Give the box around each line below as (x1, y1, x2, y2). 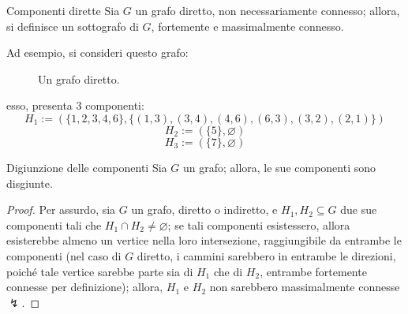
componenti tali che (6, 216, 102, 233)
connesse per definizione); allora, (6, 278, 163, 295)
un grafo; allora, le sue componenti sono (182, 159, 376, 175)
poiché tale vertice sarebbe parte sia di (6, 263, 193, 279)
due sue (340, 201, 377, 218)
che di (213, 263, 243, 279)
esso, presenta (6, 97, 73, 114)
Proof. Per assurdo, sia (6, 201, 116, 218)
